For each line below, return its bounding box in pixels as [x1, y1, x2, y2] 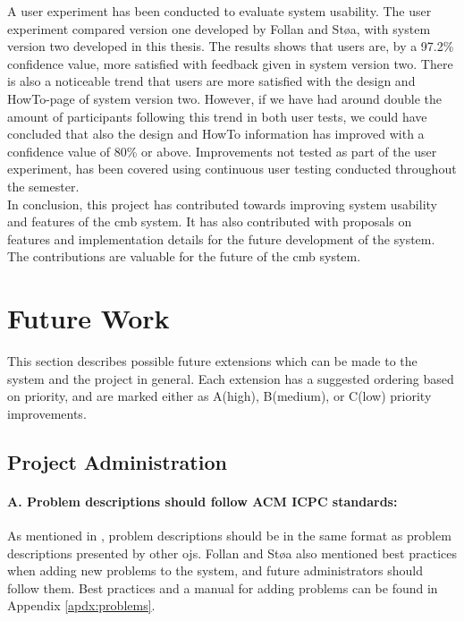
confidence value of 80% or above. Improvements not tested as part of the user [7, 141, 437, 160]
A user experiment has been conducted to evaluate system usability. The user [7, 2, 432, 20]
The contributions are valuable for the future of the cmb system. [7, 247, 361, 266]
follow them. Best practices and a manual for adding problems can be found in [7, 578, 438, 597]
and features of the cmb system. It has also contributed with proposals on [7, 212, 412, 231]
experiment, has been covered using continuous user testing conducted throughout [7, 159, 457, 178]
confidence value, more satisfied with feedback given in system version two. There [7, 54, 453, 72]
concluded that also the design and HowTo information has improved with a [7, 124, 425, 143]
